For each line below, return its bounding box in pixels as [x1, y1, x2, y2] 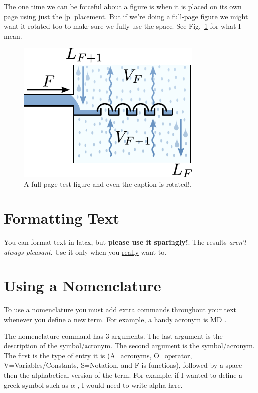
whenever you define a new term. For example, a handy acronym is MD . [4, 314, 227, 325]
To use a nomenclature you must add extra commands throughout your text [4, 304, 237, 315]
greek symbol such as [4, 379, 68, 390]
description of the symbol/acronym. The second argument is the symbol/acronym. [4, 340, 255, 351]
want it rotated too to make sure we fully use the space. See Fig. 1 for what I [4, 21, 241, 31]
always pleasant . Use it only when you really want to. [4, 246, 167, 257]
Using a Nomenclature [4, 275, 161, 296]
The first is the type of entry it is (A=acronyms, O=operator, [4, 350, 192, 360]
